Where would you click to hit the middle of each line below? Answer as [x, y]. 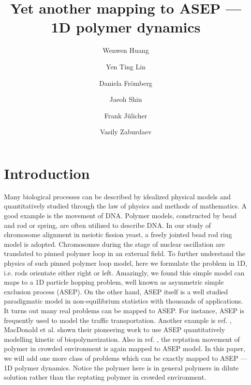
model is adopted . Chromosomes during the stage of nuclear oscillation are [114, 244]
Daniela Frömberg [126, 83]
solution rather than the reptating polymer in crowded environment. [105, 377]
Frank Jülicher [126, 115]
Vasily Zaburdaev [126, 132]
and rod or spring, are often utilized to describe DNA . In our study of [108, 225]
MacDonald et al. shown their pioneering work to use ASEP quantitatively [115, 329]
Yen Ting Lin [126, 66]
